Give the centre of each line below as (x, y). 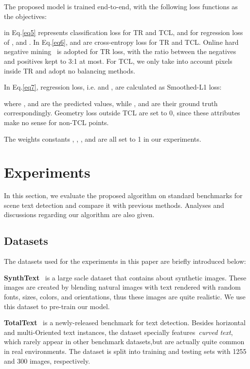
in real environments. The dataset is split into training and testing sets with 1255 (125, 351)
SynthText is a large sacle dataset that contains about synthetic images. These (125, 277)
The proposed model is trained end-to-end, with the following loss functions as (121, 6)
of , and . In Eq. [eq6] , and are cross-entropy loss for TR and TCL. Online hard (121, 42)
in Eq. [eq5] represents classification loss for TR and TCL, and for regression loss (124, 32)
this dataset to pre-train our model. (57, 306)
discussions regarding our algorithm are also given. (79, 214)
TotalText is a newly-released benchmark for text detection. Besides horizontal (125, 323)
